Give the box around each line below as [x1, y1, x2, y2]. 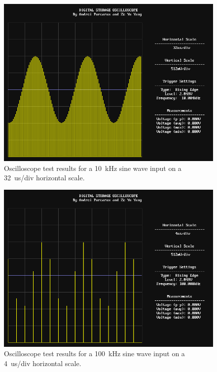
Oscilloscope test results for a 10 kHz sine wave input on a [4, 163, 181, 173]
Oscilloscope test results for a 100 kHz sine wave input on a [4, 348, 185, 359]
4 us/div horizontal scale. [4, 358, 81, 368]
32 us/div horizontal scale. [4, 172, 85, 183]
